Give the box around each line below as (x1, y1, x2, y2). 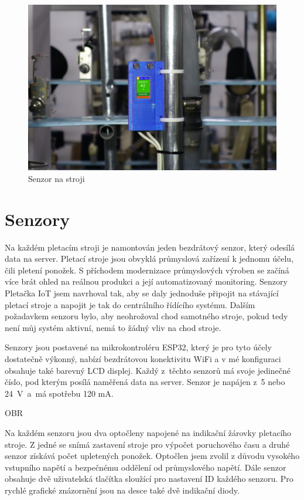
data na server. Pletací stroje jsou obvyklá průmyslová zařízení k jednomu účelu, (5, 252, 294, 265)
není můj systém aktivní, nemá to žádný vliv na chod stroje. (5, 321, 221, 333)
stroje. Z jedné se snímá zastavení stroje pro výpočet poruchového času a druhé (5, 438, 290, 450)
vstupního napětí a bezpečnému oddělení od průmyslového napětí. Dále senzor (5, 461, 286, 473)
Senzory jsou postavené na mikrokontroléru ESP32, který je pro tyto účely (5, 341, 272, 353)
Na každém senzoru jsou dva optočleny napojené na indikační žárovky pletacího (5, 427, 292, 438)
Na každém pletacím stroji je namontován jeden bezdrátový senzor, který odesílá (5, 241, 295, 253)
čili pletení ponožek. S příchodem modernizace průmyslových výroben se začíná (5, 263, 289, 276)
